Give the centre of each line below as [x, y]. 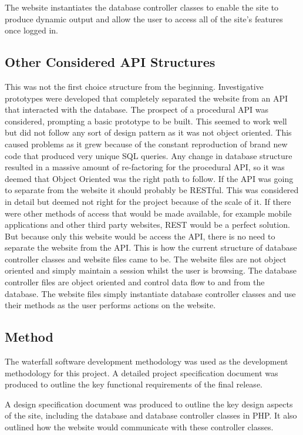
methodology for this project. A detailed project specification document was [142, 372]
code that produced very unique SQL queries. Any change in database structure [149, 155]
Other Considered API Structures [110, 62]
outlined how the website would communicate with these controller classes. [139, 427]
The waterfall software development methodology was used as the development [147, 361]
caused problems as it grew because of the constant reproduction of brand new [146, 144]
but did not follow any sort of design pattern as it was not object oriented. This [148, 132]
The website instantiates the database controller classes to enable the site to [142, 7]
